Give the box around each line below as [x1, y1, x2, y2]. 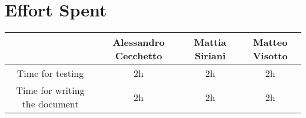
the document [22, 97, 79, 111]
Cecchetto [115, 49, 162, 63]
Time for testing [16, 66, 84, 80]
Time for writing [16, 83, 85, 97]
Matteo [253, 35, 288, 49]
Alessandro [112, 35, 165, 49]
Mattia [194, 35, 227, 49]
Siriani [195, 49, 226, 63]
